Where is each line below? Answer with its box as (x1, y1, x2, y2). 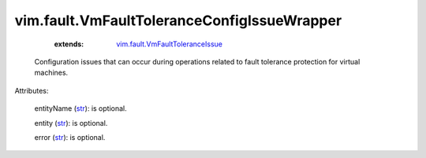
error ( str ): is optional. (34, 132, 106, 141)
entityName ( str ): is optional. (34, 104, 128, 113)
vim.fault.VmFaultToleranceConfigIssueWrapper (14, 12, 342, 29)
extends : (54, 39, 84, 49)
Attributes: (14, 86, 49, 95)
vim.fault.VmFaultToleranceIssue (116, 39, 222, 49)
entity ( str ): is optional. (34, 118, 108, 127)
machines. (34, 68, 69, 78)
